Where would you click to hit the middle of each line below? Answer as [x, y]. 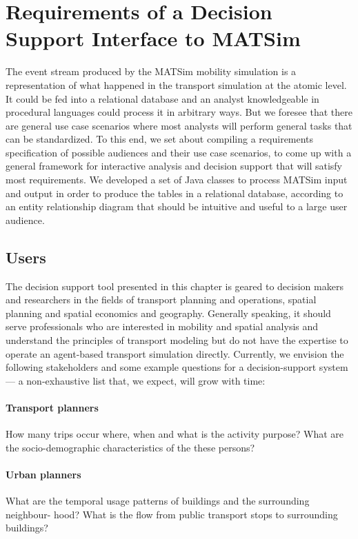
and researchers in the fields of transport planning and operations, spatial [161, 299]
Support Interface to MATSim [153, 38]
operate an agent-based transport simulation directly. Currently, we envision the [175, 353]
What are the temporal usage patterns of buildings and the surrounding [158, 501]
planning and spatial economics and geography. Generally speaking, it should [168, 313]
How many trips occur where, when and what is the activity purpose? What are [175, 434]
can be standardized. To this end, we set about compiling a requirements [160, 139]
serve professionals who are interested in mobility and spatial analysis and [162, 326]
